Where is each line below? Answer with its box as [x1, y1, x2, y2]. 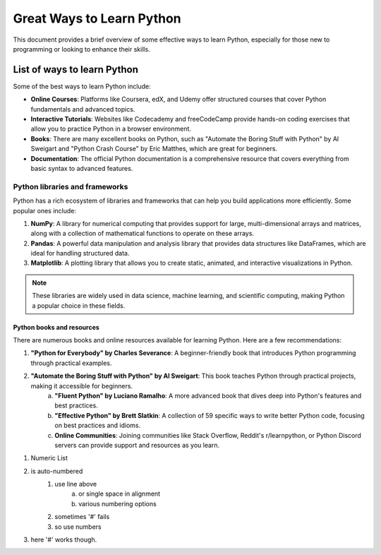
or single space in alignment [78, 489, 161, 498]
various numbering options [78, 499, 157, 508]
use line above [54, 480, 97, 489]
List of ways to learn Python [13, 64, 139, 76]
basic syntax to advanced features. [30, 164, 133, 172]
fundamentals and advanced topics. [30, 105, 135, 113]
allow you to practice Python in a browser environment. [30, 124, 192, 133]
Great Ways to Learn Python [13, 11, 181, 26]
